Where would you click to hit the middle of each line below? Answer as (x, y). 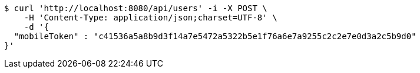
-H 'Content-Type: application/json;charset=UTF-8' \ (151, 18)
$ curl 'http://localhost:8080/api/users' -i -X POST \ (136, 8)
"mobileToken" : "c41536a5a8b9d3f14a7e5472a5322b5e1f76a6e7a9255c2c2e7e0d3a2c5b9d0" (215, 36)
